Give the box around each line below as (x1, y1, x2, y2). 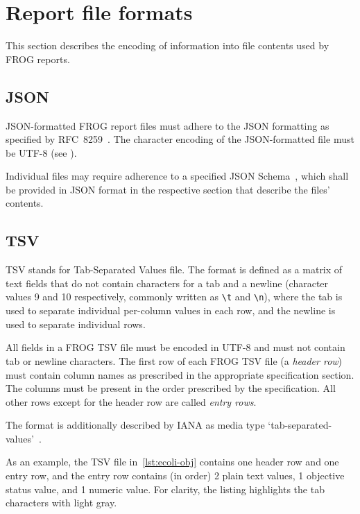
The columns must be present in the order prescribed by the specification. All (6, 381, 336, 395)
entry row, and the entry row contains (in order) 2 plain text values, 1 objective (6, 468, 345, 483)
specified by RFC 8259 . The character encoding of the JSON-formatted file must (6, 132, 354, 146)
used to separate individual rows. (6, 316, 146, 331)
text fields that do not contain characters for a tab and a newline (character (6, 275, 329, 290)
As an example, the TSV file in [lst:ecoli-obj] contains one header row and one (6, 454, 339, 469)
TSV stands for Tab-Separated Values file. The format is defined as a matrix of (6, 262, 343, 277)
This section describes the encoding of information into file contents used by (6, 38, 329, 53)
